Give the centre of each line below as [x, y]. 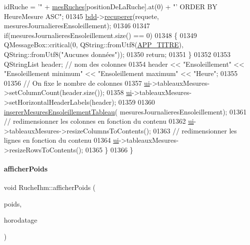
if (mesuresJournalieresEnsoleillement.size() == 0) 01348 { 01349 [101, 35]
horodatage [21, 220]
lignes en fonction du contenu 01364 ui [62, 140]
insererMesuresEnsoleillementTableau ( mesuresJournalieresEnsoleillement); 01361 [125, 111]
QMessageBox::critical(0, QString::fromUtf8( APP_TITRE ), [94, 45]
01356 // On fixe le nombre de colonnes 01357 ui [77, 83]
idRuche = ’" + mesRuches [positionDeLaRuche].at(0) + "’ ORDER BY [111, 6]
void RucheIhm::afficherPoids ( [50, 187]
